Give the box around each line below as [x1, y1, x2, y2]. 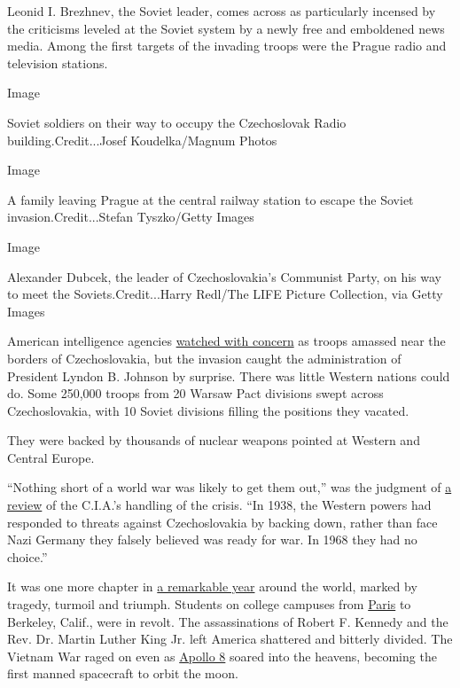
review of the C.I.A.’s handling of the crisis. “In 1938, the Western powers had [7, 496, 432, 514]
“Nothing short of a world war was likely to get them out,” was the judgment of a [7, 478, 452, 496]
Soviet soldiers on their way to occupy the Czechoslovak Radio [7, 113, 347, 131]
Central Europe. [7, 448, 95, 466]
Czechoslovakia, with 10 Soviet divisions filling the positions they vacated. [7, 401, 409, 419]
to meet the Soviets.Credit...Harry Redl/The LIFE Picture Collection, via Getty [7, 285, 443, 303]
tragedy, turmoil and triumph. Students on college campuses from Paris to [7, 595, 411, 614]
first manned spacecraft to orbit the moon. [7, 664, 238, 683]
